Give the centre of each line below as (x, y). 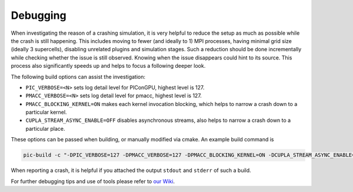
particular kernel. (46, 112)
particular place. (45, 128)
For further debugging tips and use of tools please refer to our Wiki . (93, 181)
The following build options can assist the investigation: (78, 77)
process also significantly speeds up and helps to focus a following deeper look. (108, 66)
